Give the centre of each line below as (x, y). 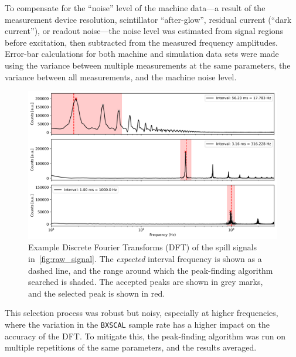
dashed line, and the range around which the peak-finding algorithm (151, 270)
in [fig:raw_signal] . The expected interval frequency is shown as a (145, 258)
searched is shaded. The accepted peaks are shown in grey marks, (146, 282)
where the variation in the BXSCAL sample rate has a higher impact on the (137, 324)
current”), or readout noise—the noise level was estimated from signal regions (144, 31)
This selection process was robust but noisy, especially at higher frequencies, (142, 313)
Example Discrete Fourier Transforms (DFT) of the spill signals (143, 247)
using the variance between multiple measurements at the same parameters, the (148, 65)
